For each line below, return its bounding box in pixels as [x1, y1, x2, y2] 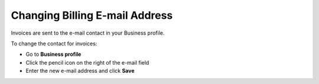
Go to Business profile [25, 51, 82, 58]
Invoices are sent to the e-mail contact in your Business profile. [11, 29, 165, 36]
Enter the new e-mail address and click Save [25, 68, 135, 75]
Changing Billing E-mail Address [11, 9, 173, 22]
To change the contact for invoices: [11, 40, 97, 47]
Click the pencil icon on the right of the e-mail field [25, 59, 149, 66]
